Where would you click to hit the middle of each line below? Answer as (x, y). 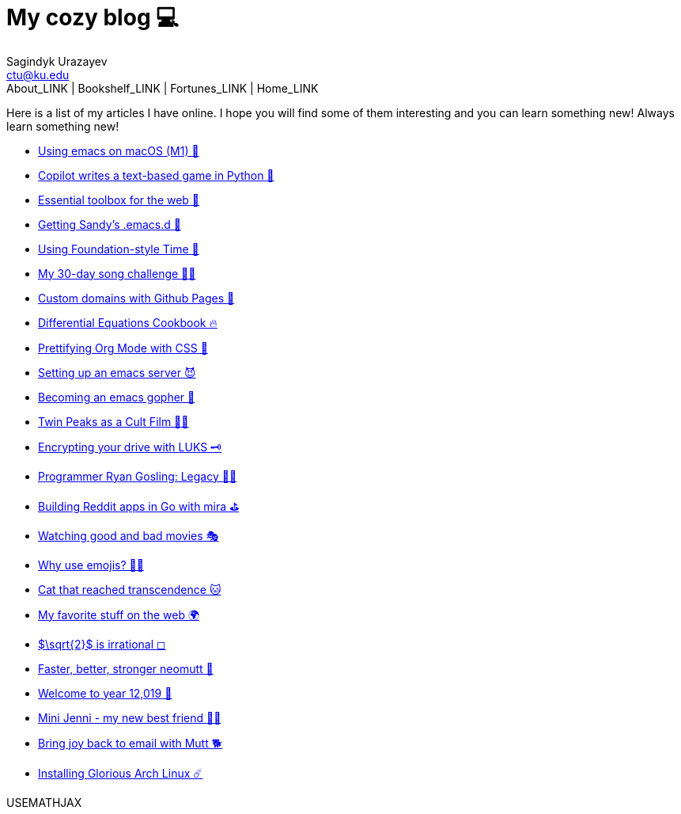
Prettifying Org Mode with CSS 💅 (123, 348)
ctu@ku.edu (38, 74)
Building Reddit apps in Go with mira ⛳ (139, 506)
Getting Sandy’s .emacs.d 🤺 (110, 224)
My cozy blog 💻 (93, 17)
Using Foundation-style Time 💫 (119, 249)
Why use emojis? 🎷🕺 (91, 565)
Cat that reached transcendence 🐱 (130, 589)
